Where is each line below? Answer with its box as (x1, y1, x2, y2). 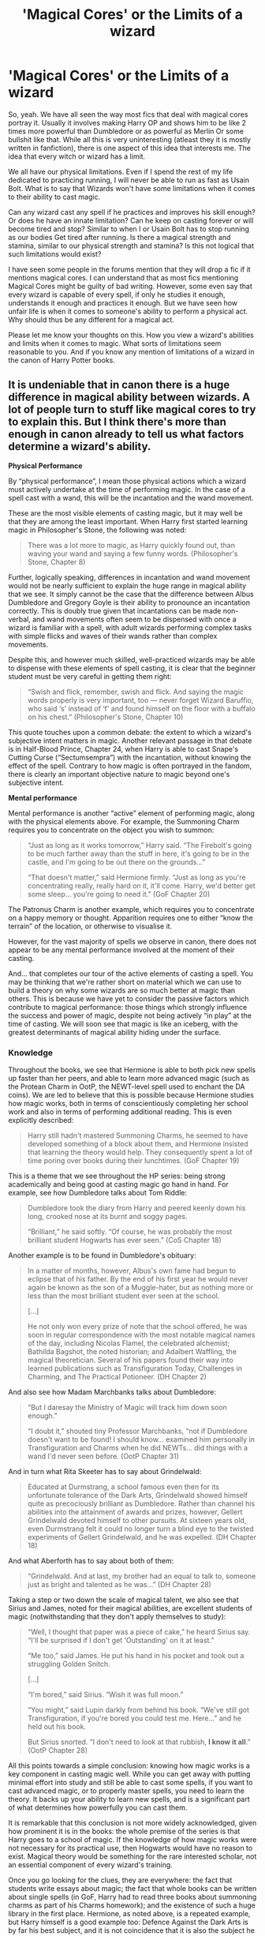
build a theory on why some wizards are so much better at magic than (8, 985, 236, 995)
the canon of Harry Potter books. (8, 355, 116, 365)
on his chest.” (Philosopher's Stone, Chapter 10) (27, 712, 184, 722)
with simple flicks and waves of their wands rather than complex (8, 631, 218, 640)
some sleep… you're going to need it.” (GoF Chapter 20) (27, 889, 211, 899)
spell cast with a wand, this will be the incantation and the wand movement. (8, 493, 254, 502)
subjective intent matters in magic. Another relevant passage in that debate (8, 736, 252, 745)
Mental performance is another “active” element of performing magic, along (8, 808, 255, 818)
